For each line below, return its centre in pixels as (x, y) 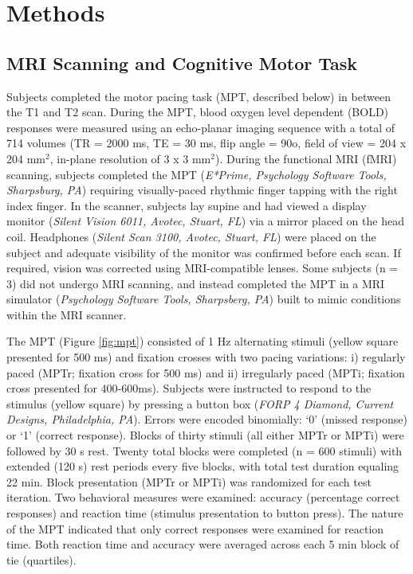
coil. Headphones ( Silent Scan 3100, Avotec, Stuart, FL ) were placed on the (191, 236)
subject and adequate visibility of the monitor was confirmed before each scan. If (204, 252)
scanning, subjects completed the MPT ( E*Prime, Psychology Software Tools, (197, 174)
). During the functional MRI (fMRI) (306, 158)
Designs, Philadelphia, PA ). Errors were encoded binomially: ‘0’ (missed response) (207, 419)
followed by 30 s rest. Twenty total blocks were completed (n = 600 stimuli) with (205, 450)
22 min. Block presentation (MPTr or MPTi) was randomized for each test (189, 481)
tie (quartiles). (41, 559)
